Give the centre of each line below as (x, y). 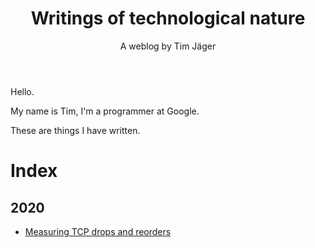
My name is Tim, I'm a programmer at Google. (105, 111)
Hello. (22, 91)
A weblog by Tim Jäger (168, 46)
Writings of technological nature (168, 18)
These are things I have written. (75, 130)
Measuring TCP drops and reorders (98, 231)
